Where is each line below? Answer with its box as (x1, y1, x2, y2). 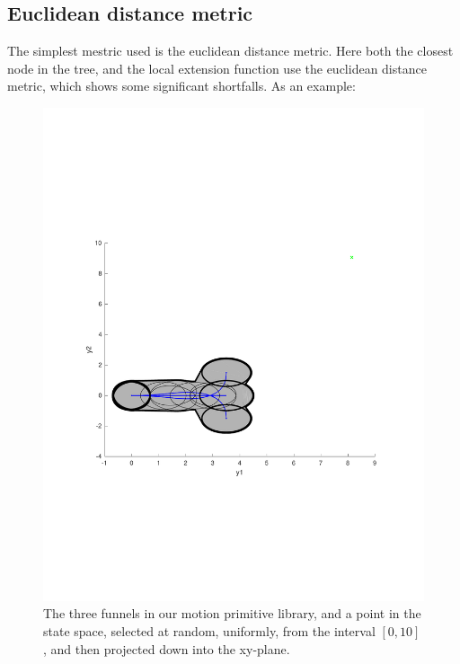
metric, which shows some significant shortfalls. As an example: (7, 76, 356, 95)
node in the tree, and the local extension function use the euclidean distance (7, 58, 427, 77)
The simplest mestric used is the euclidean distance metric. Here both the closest (7, 41, 454, 60)
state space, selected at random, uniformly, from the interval (43, 622, 376, 641)
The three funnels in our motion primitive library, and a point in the (43, 604, 421, 623)
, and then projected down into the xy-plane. (43, 639, 290, 658)
